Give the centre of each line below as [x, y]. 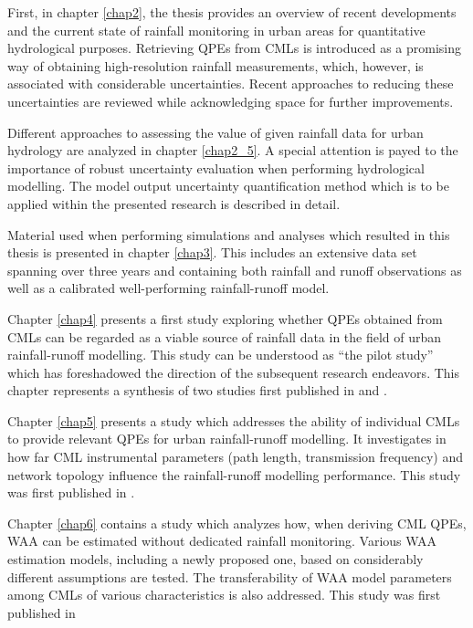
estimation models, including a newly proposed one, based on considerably [215, 559]
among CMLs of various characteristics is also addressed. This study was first [224, 595]
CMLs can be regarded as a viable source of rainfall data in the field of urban [225, 336]
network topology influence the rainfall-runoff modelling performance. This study [234, 474]
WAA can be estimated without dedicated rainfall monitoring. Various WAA [222, 541]
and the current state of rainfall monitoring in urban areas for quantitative [216, 30]
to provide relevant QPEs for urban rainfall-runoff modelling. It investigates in [227, 439]
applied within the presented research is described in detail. [174, 203]
